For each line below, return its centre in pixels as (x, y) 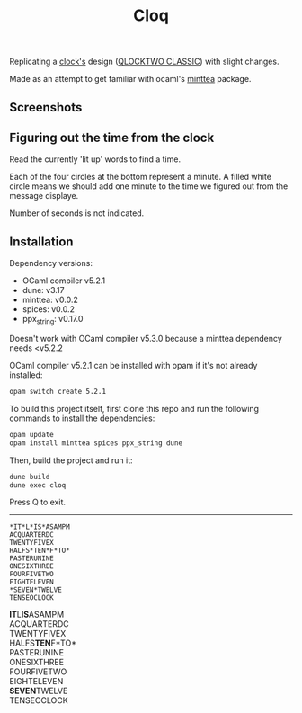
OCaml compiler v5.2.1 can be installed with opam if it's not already (133, 365)
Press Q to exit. (37, 502)
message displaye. (44, 196)
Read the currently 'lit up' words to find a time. (95, 159)
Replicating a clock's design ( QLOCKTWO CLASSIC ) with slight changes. (144, 62)
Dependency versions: (51, 263)
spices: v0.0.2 (48, 309)
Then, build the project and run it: (71, 460)
